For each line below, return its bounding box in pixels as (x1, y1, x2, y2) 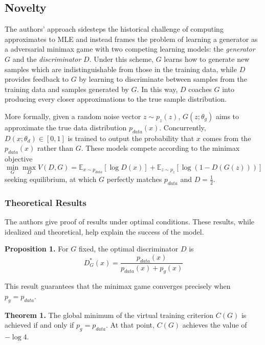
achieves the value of (182, 319, 247, 330)
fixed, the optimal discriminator (79, 243, 179, 254)
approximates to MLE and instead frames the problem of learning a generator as (5, 33, 258, 44)
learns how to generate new (164, 53, 250, 64)
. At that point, (106, 319, 154, 330)
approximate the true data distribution (5, 122, 127, 132)
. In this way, (137, 83, 178, 94)
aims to (215, 110, 239, 121)
